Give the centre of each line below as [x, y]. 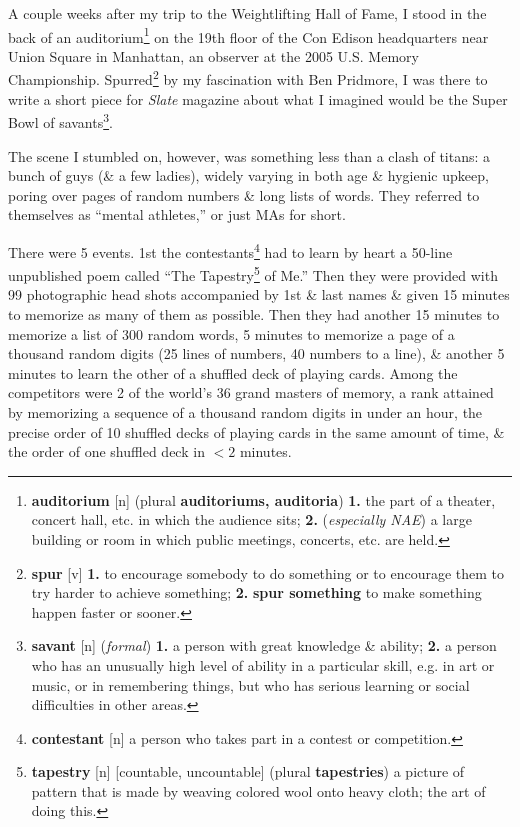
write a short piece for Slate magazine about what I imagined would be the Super [258, 98]
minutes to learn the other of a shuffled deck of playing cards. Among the [233, 372]
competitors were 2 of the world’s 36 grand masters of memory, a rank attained [251, 392]
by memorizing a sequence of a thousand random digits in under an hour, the [245, 411]
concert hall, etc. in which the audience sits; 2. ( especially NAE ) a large [251, 519]
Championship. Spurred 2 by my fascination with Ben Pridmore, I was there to [248, 78]
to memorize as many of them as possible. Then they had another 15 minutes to [254, 314]
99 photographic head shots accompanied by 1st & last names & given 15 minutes [259, 294]
